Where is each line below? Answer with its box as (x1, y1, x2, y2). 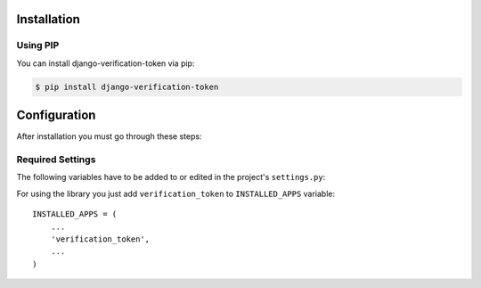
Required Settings (16, 153, 96, 166)
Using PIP (16, 39, 60, 52)
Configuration (16, 108, 96, 123)
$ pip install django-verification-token (35, 81, 219, 92)
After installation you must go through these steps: (16, 131, 202, 142)
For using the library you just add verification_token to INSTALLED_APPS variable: (16, 188, 336, 199)
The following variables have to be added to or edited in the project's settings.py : (16, 172, 326, 183)
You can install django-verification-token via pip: (16, 58, 195, 69)
